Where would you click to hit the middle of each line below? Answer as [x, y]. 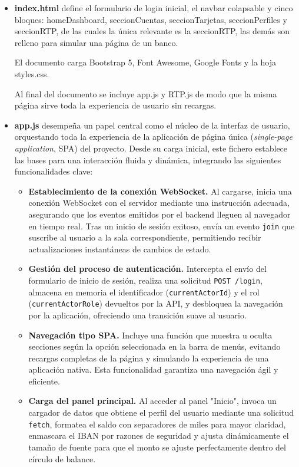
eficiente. [44, 381]
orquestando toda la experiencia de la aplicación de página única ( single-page [153, 137]
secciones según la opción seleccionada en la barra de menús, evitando [155, 346]
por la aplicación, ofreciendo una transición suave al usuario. [137, 315]
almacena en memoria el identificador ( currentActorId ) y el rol [144, 292]
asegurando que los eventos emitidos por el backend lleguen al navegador [160, 214]
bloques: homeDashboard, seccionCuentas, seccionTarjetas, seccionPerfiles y [151, 19]
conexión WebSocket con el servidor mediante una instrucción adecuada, [159, 203]
